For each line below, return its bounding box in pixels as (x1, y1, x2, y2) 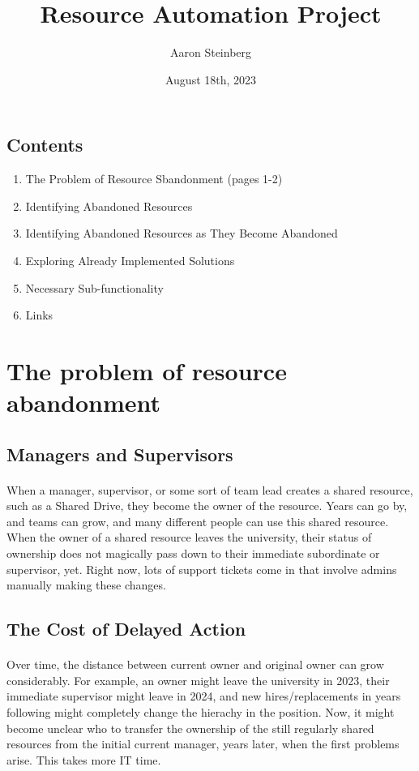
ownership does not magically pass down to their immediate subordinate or (6, 545, 380, 561)
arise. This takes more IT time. (6, 751, 161, 768)
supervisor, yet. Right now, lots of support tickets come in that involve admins (6, 560, 397, 577)
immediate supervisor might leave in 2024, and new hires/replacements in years (6, 687, 401, 705)
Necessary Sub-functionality (25, 279, 164, 296)
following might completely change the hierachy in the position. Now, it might (6, 703, 395, 720)
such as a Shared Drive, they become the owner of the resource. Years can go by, (6, 497, 408, 514)
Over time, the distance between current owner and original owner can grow (6, 656, 384, 673)
